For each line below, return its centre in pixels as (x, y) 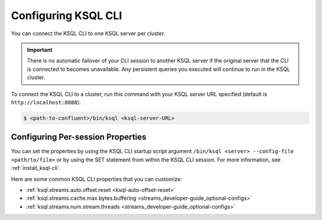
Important (40, 49)
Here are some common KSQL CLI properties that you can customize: (97, 179)
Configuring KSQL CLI (66, 16)
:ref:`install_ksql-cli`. (36, 168)
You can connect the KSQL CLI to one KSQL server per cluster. (88, 33)
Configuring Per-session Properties (79, 137)
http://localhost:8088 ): (46, 102)
